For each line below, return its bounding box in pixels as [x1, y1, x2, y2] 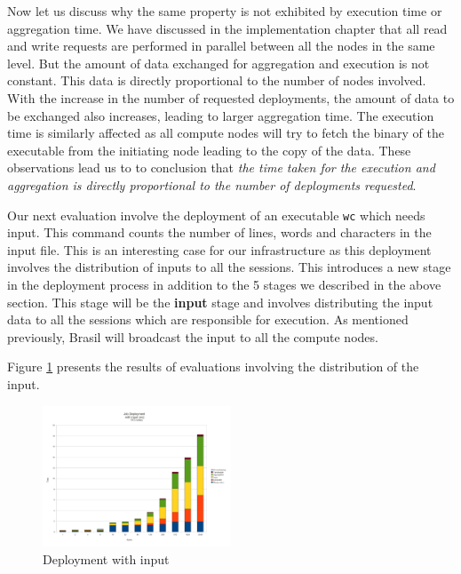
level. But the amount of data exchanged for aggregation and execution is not [7, 53, 430, 72]
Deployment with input [43, 549, 170, 568]
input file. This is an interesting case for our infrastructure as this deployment [7, 240, 432, 259]
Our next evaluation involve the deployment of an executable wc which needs [7, 205, 425, 224]
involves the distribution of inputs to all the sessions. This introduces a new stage [7, 258, 451, 276]
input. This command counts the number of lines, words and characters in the [7, 223, 432, 242]
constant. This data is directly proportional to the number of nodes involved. [7, 71, 426, 90]
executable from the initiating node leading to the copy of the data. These [7, 140, 411, 159]
